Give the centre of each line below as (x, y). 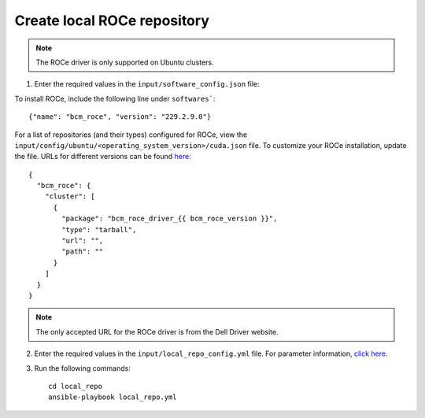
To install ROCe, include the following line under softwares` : (115, 98)
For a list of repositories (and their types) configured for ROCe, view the (131, 135)
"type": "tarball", (99, 229)
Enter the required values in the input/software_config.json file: (147, 84)
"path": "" (83, 252)
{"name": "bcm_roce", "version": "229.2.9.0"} (120, 117)
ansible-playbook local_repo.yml (113, 397)
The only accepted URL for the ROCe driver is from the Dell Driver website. (157, 331)
